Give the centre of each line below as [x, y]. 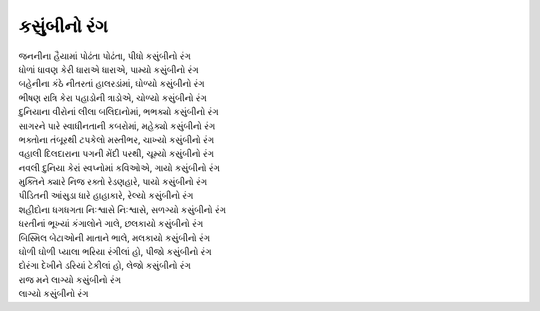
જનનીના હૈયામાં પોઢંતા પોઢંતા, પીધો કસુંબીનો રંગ [105, 56]
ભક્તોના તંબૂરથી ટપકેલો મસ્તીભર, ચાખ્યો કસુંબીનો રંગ [116, 139]
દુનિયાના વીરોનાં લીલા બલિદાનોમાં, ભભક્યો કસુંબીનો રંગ [118, 112]
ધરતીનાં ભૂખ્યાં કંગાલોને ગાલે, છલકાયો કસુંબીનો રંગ [111, 224]
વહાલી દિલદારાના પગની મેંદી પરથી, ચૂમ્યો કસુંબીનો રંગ [116, 154]
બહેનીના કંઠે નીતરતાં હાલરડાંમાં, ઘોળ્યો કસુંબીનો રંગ [111, 84]
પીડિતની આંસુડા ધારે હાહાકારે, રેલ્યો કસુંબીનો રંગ [106, 196]
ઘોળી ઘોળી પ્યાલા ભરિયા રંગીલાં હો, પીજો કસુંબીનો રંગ [115, 252]
